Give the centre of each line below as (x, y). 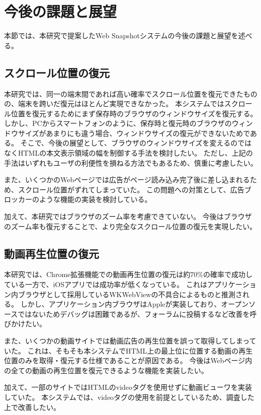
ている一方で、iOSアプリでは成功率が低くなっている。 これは (106, 284)
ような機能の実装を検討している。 (95, 199)
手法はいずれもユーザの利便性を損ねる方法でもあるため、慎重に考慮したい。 (131, 162)
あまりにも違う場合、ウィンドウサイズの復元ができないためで (148, 133)
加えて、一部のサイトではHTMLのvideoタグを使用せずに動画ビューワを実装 (128, 387)
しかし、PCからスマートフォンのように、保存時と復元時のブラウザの (118, 123)
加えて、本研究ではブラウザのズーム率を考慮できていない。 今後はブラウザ (128, 216)
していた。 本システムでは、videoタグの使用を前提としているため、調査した (129, 397)
